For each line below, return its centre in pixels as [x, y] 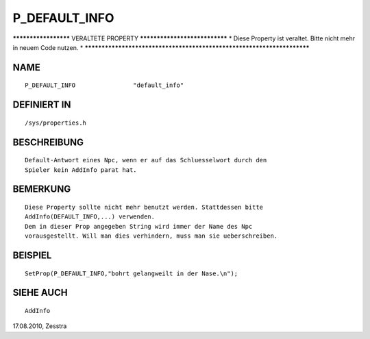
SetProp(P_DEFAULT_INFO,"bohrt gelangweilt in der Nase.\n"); [132, 273]
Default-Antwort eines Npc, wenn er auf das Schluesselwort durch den [146, 160]
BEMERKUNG [42, 189]
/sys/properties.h [56, 123]
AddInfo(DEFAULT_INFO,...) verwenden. [90, 217]
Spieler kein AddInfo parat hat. [81, 170]
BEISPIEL [32, 255]
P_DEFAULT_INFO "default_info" [104, 85]
